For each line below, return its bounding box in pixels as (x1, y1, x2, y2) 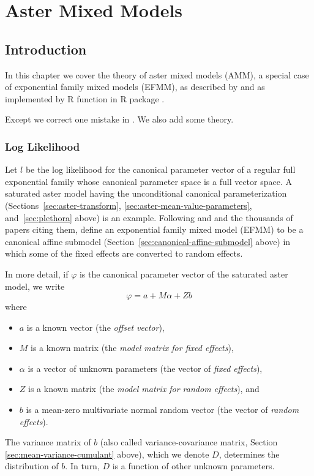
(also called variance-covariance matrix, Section (100, 436, 278, 448)
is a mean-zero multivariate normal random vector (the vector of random (26, 403, 299, 416)
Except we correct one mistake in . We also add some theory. (5, 113, 234, 126)
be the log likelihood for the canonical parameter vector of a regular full (25, 163, 296, 176)
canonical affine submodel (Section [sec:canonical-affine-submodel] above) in (5, 235, 291, 247)
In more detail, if (5, 267, 69, 280)
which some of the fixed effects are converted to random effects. (5, 247, 243, 260)
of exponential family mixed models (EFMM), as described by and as (5, 80, 265, 93)
